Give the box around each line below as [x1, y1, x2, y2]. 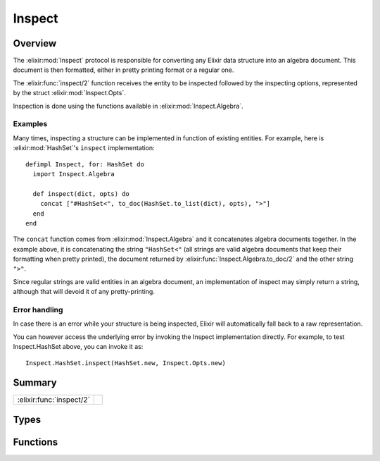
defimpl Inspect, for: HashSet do [25, 160, 144, 168]
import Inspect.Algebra [32, 170, 115, 178]
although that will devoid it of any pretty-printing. [13, 288, 155, 296]
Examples [13, 119, 48, 129]
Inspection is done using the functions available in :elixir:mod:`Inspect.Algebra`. [13, 102, 243, 110]
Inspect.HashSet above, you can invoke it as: [13, 343, 144, 351]
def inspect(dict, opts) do [32, 190, 130, 197]
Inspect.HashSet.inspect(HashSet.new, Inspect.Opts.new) [25, 359, 227, 367]
